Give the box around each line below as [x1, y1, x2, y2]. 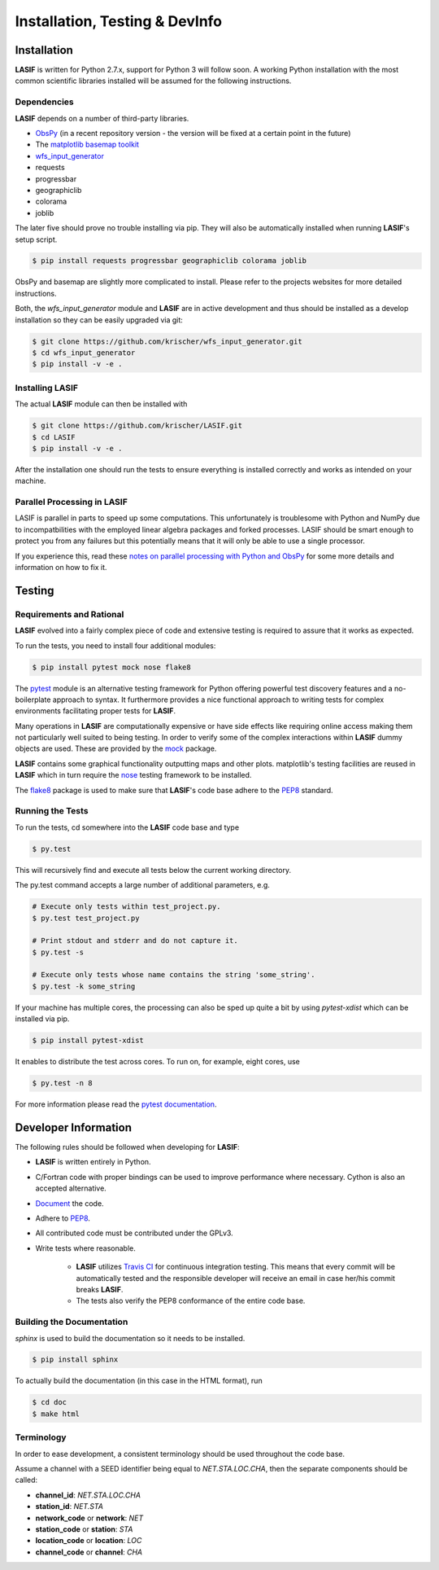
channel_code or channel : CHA [35, 1547, 143, 1557]
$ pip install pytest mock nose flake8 [32, 662, 191, 672]
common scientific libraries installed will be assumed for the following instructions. [15, 76, 292, 86]
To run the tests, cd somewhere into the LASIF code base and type [15, 822, 240, 832]
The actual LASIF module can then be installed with [15, 399, 188, 409]
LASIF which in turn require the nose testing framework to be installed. [15, 770, 252, 780]
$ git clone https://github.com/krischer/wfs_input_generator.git [32, 336, 302, 346]
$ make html [32, 1409, 80, 1419]
